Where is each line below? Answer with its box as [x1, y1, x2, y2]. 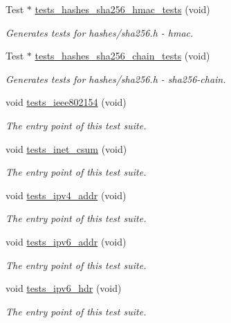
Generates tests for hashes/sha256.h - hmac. [6, 25, 194, 39]
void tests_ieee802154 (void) [6, 95, 127, 109]
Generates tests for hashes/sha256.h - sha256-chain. [6, 71, 226, 86]
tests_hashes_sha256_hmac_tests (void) [35, 2, 210, 16]
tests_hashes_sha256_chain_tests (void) [35, 48, 210, 63]
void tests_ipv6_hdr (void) [6, 281, 122, 295]
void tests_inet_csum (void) [6, 141, 127, 156]
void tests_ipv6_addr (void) [6, 234, 127, 248]
